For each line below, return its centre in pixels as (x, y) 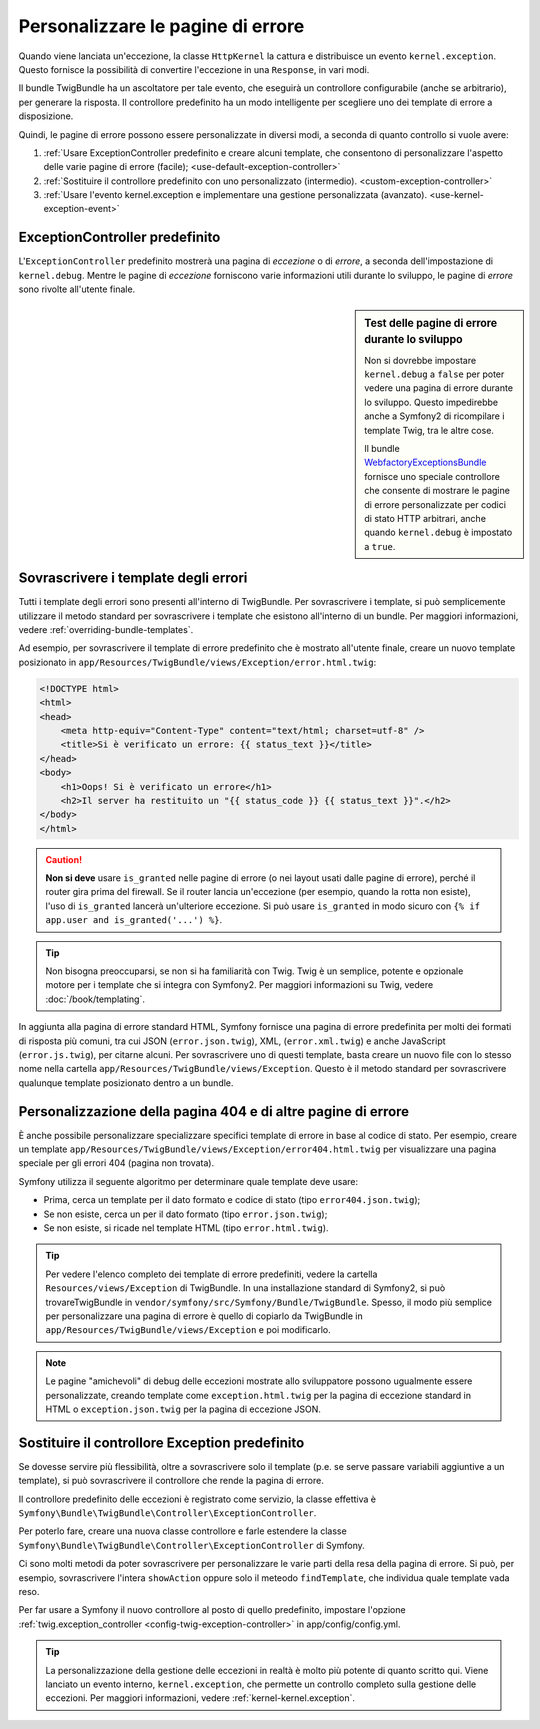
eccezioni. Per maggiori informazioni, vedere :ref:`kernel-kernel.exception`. (200, 1698)
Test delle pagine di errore (431, 323)
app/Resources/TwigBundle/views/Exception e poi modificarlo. (188, 1330)
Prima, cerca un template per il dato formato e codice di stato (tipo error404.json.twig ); (232, 1200)
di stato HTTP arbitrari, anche (425, 518)
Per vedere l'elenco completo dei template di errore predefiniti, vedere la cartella (211, 1274)
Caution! (64, 859)
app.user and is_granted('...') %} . (134, 920)
